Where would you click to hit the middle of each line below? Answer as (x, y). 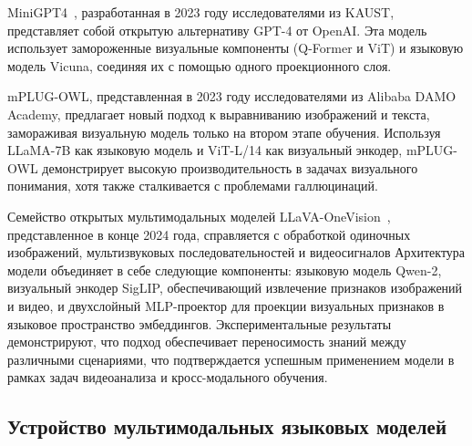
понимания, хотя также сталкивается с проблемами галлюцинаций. (193, 186)
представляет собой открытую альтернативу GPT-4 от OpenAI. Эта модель (217, 30)
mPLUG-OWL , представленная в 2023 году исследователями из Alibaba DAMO (232, 96)
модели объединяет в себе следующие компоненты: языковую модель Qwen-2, (225, 270)
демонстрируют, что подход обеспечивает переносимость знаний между (207, 342)
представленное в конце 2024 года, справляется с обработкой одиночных (209, 234)
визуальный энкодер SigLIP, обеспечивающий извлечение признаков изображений (235, 288)
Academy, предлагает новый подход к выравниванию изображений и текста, (219, 114)
